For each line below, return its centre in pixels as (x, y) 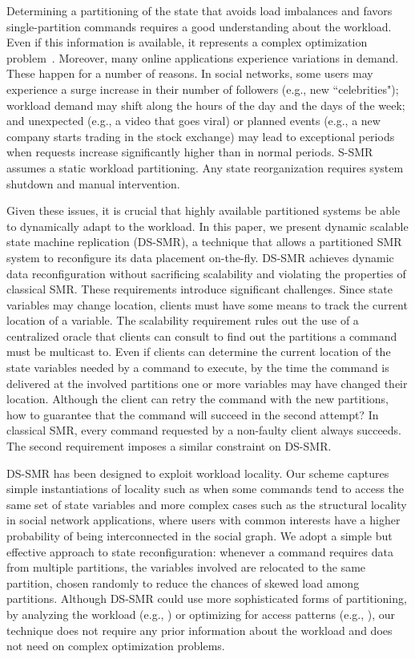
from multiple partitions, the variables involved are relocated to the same (186, 567)
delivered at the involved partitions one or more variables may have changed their (207, 383)
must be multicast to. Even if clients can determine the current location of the (199, 352)
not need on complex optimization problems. (116, 646)
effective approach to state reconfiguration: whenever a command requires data (200, 551)
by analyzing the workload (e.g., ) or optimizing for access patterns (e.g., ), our (201, 614)
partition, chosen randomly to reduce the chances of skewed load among (183, 582)
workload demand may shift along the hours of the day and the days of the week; (206, 105)
